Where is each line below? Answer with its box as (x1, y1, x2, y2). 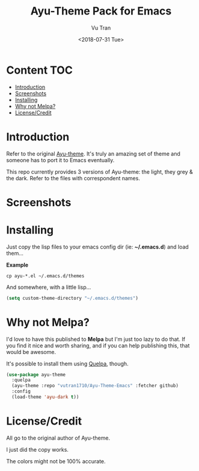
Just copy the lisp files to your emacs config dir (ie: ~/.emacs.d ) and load (6, 243, 189, 250)
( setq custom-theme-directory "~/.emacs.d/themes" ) (6, 295, 138, 301)
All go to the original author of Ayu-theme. (6, 434, 110, 441)
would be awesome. (6, 348, 56, 355)
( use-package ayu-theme (6, 371, 66, 378)
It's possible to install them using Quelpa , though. (6, 360, 129, 367)
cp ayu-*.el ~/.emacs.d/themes (6, 273, 85, 279)
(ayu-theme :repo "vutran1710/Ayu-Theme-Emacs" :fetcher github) (11, 383, 179, 389)
